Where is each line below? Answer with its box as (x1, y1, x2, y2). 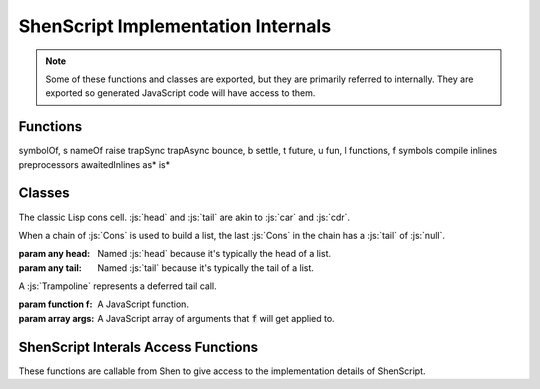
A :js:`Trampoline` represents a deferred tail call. (18, 280, 217, 292)
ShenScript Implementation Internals (18, 15, 332, 37)
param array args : (18, 312, 95, 324)
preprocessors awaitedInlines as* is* (18, 158, 171, 170)
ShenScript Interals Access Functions (18, 338, 259, 355)
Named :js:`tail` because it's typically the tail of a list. (97, 261, 315, 274)
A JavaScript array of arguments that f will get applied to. (97, 312, 335, 324)
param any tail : (18, 261, 82, 274)
